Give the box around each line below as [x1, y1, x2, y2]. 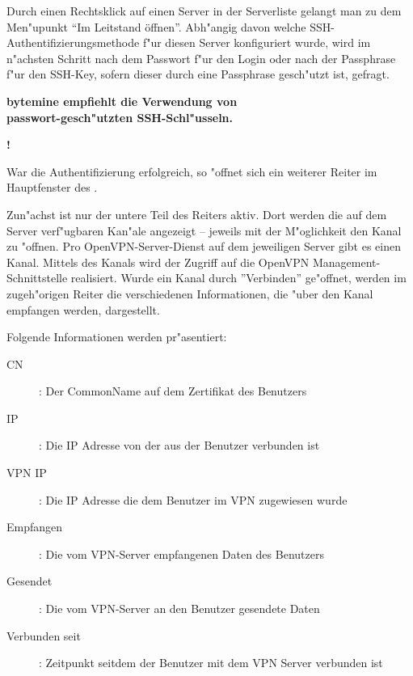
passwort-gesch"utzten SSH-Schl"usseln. [6, 108, 234, 125]
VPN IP [6, 464, 47, 481]
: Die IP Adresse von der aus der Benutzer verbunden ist [39, 437, 320, 454]
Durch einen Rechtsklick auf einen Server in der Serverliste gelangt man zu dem [6, 2, 402, 19]
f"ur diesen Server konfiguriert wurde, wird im [142, 34, 371, 51]
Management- [312, 253, 381, 270]
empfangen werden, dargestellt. [6, 301, 160, 318]
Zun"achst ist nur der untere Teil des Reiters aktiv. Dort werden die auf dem [6, 205, 387, 222]
